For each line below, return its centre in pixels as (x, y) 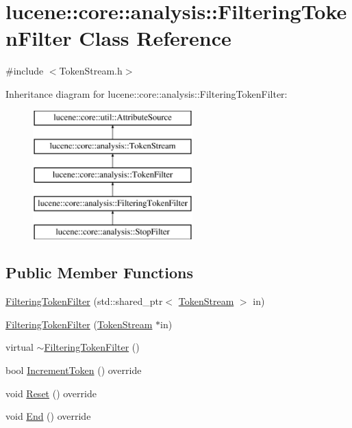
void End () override (48, 416)
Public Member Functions (99, 272)
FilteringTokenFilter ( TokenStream (79, 324)
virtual (20, 347)
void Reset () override (51, 393)
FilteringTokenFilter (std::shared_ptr (84, 301)
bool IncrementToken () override (74, 370)
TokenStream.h (91, 71)
